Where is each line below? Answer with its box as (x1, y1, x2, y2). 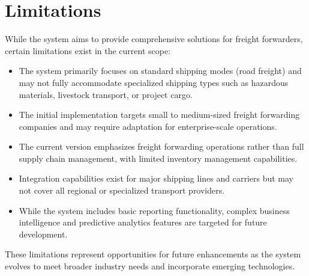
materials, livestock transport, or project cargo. (19, 88, 193, 100)
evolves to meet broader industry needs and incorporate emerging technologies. (5, 260, 295, 272)
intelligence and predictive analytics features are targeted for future (19, 216, 267, 228)
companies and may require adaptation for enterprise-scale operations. (19, 120, 277, 132)
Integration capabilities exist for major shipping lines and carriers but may (19, 172, 294, 185)
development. (19, 227, 68, 240)
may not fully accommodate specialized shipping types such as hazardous (19, 76, 289, 88)
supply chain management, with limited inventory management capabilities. (19, 152, 298, 164)
